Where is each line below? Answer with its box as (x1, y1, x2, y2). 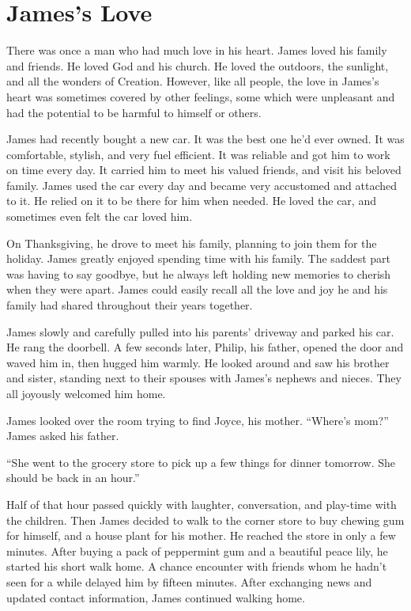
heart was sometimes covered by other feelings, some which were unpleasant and (6, 88, 395, 104)
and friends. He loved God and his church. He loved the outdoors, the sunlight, (6, 57, 389, 74)
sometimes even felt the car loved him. (6, 208, 193, 225)
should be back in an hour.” (6, 469, 140, 486)
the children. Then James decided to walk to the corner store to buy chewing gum (6, 511, 405, 528)
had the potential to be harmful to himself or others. (6, 104, 262, 120)
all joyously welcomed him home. (6, 385, 166, 401)
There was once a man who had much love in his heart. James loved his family (6, 42, 387, 59)
